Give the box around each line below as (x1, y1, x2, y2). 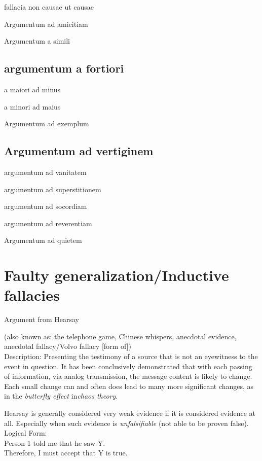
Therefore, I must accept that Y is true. (4, 447, 128, 458)
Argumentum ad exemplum (4, 118, 89, 129)
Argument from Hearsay (4, 314, 79, 325)
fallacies (4, 285, 60, 305)
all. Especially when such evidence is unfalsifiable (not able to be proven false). (4, 417, 249, 428)
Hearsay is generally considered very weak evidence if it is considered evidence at (4, 408, 255, 418)
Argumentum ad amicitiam (4, 18, 88, 29)
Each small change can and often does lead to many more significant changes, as (4, 380, 254, 391)
